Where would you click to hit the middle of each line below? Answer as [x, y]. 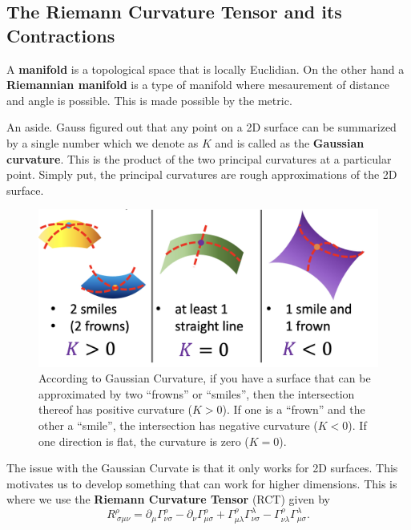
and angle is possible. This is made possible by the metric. [149, 100]
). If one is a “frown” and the [294, 409]
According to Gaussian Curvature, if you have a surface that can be [205, 378]
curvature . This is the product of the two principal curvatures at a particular [199, 158]
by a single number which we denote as [103, 142]
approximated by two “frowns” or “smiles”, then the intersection [197, 393]
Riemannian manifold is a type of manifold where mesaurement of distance [198, 85]
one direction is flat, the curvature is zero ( [144, 441]
